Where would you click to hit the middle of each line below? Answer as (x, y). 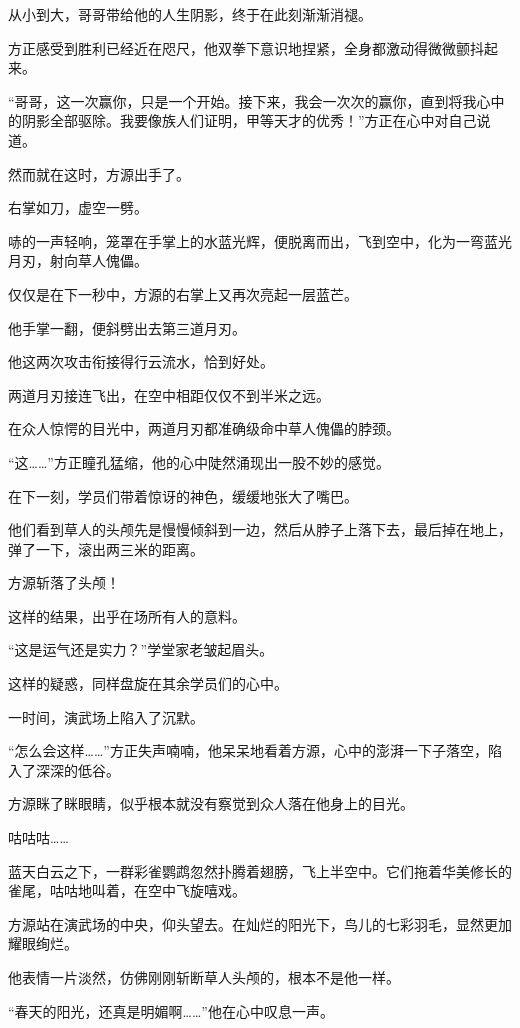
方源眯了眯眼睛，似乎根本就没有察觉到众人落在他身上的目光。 (211, 803)
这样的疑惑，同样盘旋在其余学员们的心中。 (148, 683)
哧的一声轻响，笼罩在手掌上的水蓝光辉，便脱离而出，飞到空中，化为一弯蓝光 (260, 240)
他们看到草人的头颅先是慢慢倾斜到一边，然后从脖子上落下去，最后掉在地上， (260, 529)
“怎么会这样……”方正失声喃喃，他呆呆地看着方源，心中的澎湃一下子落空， (248, 750)
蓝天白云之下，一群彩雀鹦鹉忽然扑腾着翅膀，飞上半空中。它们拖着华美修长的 (260, 870)
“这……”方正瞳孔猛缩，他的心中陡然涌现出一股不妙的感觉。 (199, 461)
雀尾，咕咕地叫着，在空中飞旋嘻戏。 (127, 890)
